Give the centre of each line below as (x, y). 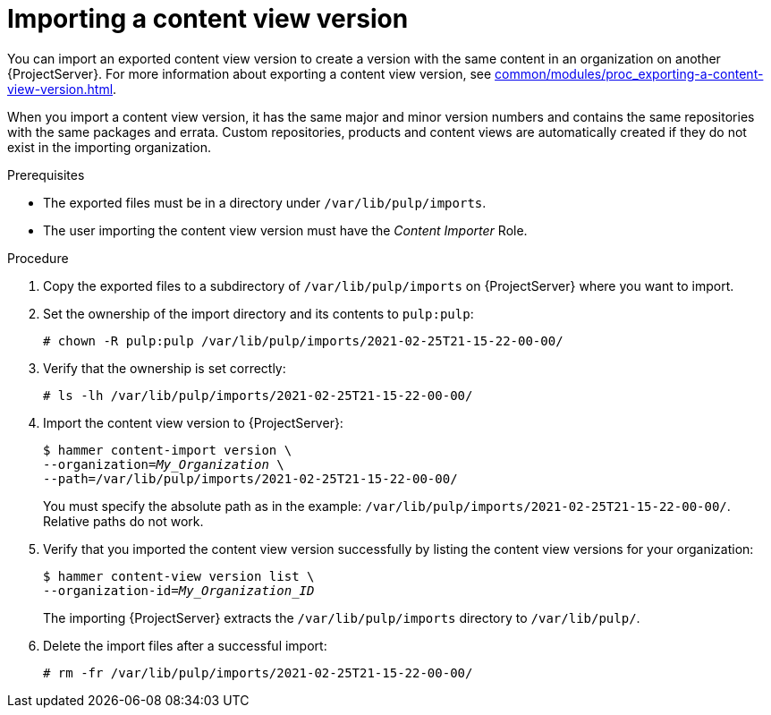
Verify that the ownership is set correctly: (165, 368)
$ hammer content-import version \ (168, 450)
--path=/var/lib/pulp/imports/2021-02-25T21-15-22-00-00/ (250, 478)
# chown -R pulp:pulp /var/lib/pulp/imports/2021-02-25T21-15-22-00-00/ (303, 340)
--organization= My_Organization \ (164, 464)
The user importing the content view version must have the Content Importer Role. (285, 230)
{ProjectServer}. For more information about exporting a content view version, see (250, 73)
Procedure (38, 258)
